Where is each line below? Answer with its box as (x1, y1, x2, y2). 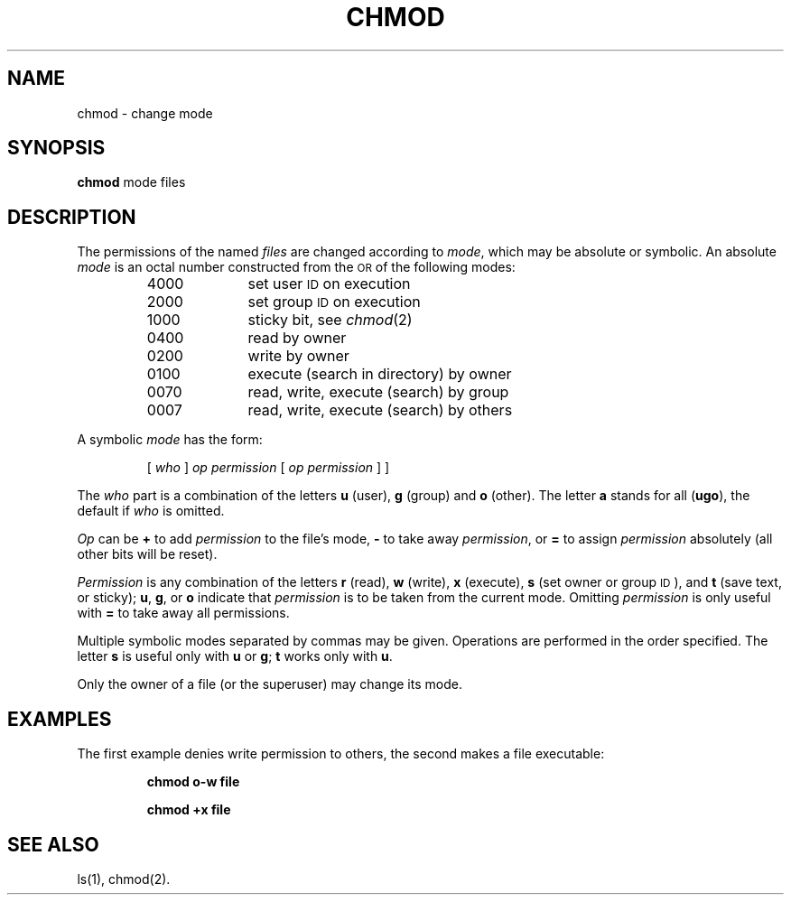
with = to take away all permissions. (77, 605, 290, 621)
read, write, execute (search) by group (247, 383, 509, 402)
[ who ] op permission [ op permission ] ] (146, 460, 390, 476)
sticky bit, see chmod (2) (247, 311, 413, 330)
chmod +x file (146, 802, 231, 818)
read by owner (247, 329, 347, 348)
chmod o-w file (146, 774, 240, 790)
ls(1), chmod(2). (77, 870, 171, 887)
